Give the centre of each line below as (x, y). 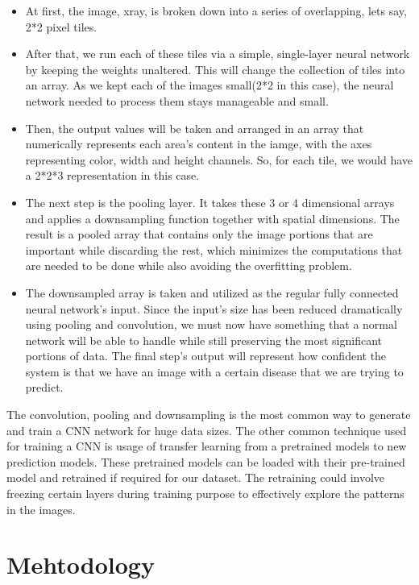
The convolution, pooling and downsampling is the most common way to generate (209, 415)
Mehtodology (81, 564)
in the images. (41, 509)
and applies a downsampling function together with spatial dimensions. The (212, 218)
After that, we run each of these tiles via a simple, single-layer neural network (218, 54)
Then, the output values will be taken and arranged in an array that (195, 128)
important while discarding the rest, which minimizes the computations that (214, 249)
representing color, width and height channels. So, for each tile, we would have (219, 159)
